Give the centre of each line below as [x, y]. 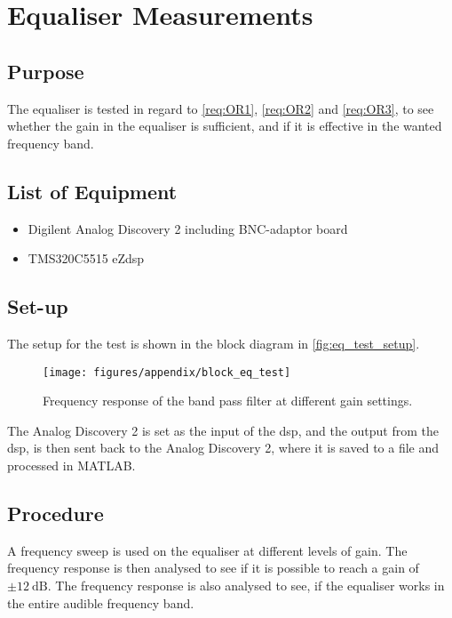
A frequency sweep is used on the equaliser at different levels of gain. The [207, 550]
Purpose [46, 71]
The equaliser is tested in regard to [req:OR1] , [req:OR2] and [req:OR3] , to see [221, 108]
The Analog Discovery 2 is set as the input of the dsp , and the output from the [223, 430]
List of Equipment [92, 191]
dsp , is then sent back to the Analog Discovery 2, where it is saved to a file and [223, 448]
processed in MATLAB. [71, 465]
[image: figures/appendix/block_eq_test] [167, 372]
